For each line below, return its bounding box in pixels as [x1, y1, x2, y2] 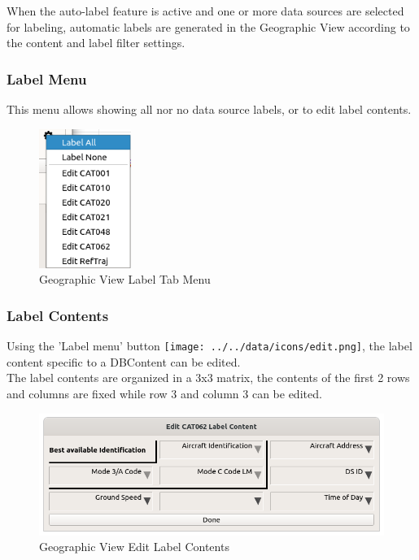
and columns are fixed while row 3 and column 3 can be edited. [7, 384, 322, 402]
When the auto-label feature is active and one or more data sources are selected [7, 2, 404, 19]
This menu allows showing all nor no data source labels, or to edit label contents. [7, 101, 412, 117]
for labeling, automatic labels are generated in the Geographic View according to [7, 18, 410, 35]
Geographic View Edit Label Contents [39, 538, 229, 555]
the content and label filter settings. [7, 34, 185, 51]
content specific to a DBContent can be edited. [7, 353, 241, 370]
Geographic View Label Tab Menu [39, 271, 211, 288]
